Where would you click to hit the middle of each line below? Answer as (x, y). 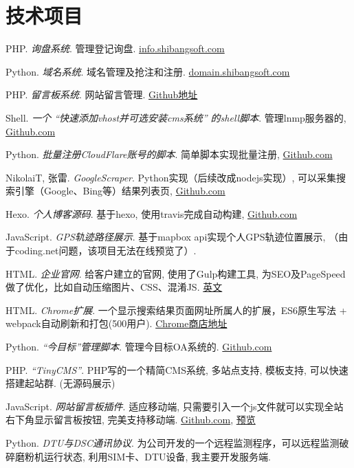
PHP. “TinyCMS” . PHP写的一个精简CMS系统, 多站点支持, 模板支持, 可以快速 (177, 369)
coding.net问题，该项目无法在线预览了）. (106, 250)
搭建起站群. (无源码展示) (60, 383)
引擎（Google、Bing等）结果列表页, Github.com (120, 191)
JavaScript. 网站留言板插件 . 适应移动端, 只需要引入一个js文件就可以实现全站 (175, 406)
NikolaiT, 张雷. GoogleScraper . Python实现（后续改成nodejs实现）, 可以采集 (171, 177)
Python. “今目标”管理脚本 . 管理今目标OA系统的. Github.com (139, 347)
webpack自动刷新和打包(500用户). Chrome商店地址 (117, 323)
